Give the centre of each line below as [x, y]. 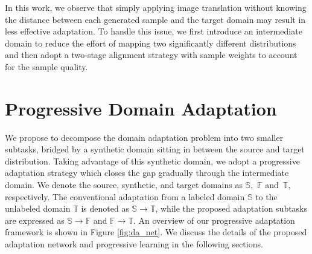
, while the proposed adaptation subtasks [231, 208]
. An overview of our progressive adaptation [214, 220]
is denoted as [105, 208]
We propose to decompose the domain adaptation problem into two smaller [144, 137]
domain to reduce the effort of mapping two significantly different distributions [151, 43]
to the [266, 196]
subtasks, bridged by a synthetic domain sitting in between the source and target [155, 149]
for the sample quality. [46, 66]
